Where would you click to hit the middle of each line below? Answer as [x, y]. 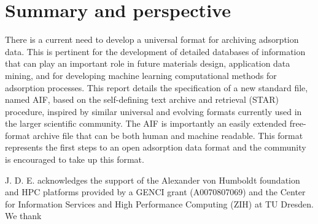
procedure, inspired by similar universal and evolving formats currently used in [153, 111]
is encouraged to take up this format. [75, 159]
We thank [23, 216]
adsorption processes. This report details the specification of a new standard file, [157, 87]
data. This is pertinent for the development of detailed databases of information [155, 51]
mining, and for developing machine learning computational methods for [141, 75]
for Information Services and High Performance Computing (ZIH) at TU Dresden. [159, 203]
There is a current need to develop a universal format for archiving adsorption [152, 39]
